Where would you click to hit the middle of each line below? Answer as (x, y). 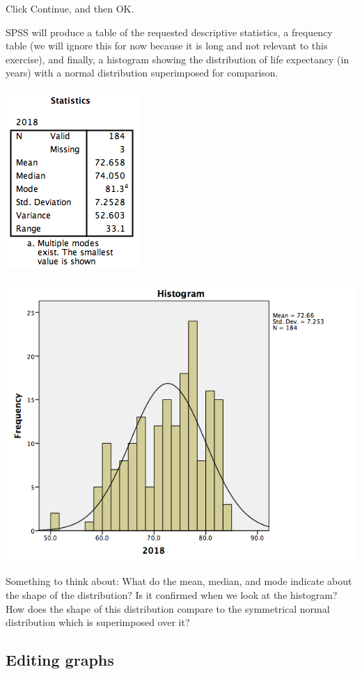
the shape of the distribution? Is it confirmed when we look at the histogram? (172, 594)
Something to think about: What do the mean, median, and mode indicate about (179, 581)
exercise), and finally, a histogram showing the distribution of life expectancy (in (178, 59)
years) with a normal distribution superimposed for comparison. (142, 73)
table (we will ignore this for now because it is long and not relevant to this (167, 46)
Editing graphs (60, 660)
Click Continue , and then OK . (70, 8)
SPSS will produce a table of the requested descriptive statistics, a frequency (169, 32)
